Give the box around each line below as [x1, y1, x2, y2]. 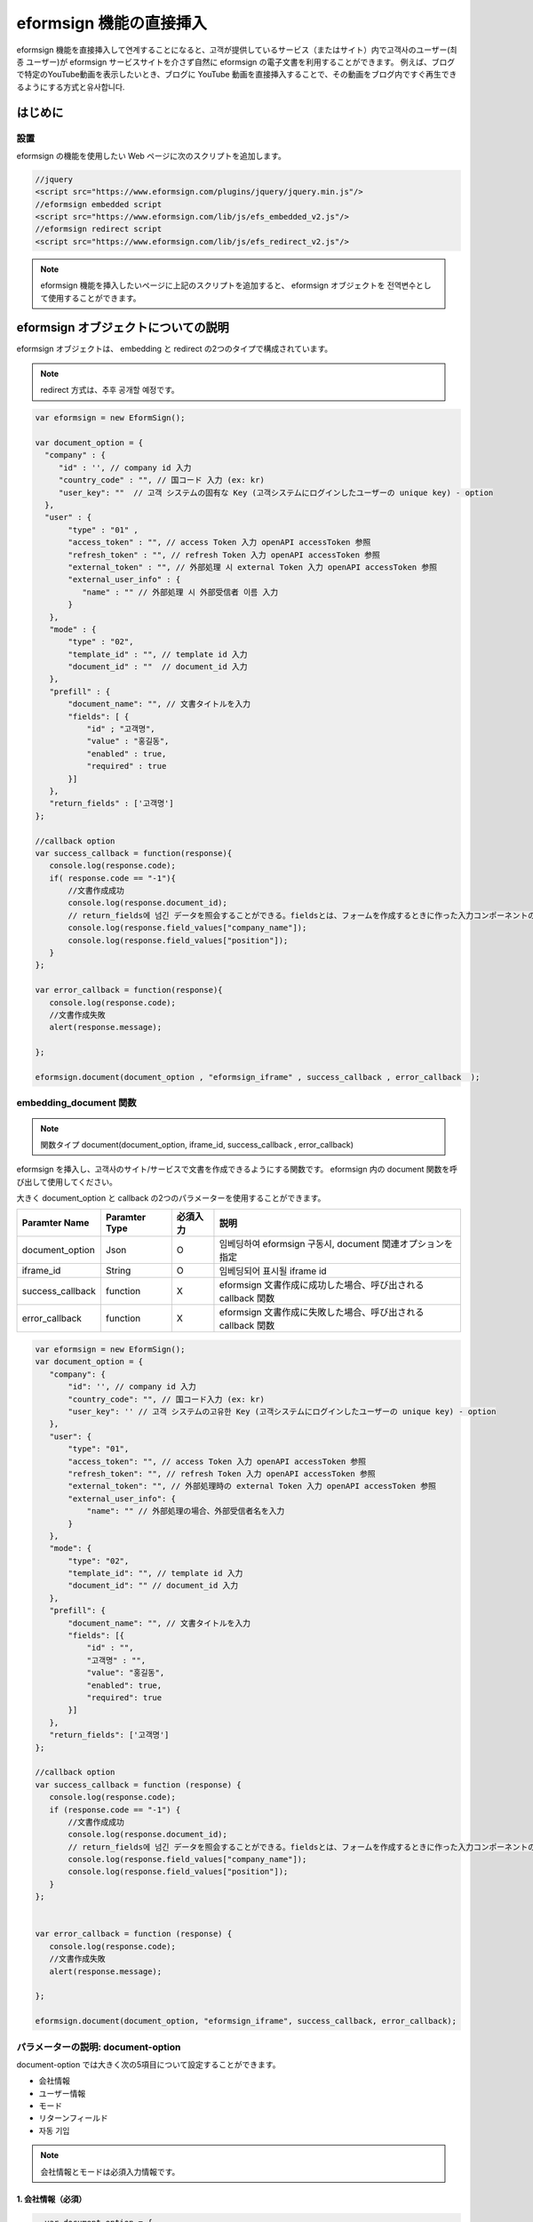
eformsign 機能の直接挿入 [16, 13, 208, 33]
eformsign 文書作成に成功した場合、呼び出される [219, 1279, 425, 1291]
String [105, 1265, 131, 1277]
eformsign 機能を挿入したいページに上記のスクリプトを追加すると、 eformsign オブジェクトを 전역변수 [40, 280, 417, 291]
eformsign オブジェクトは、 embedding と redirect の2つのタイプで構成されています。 [16, 343, 333, 355]
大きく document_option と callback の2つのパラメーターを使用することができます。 [16, 1193, 326, 1203]
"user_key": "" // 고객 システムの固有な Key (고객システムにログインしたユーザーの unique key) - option [58, 487, 494, 498]
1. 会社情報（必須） [16, 2194, 87, 2204]
